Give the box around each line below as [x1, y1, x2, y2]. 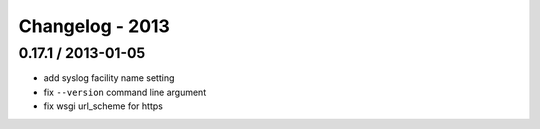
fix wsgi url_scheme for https [43, 100, 164, 112]
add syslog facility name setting [43, 72, 175, 84]
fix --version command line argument [43, 86, 207, 98]
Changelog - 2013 [18, 15, 170, 37]
